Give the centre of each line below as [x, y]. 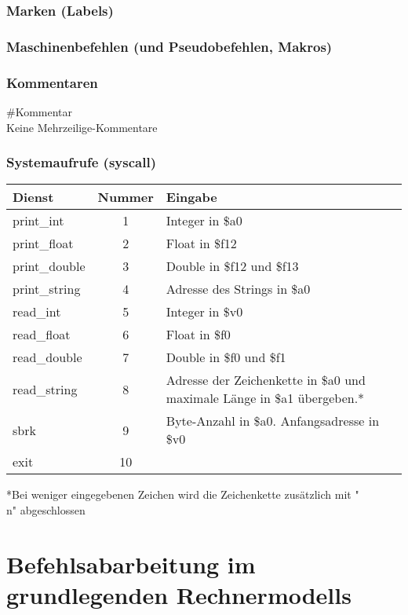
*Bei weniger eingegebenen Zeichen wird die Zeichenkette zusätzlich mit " [183, 494]
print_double [49, 266]
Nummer [126, 197]
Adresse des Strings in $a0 [238, 289]
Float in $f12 [201, 243]
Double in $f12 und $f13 [232, 266]
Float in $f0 [198, 335]
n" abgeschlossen [46, 509]
